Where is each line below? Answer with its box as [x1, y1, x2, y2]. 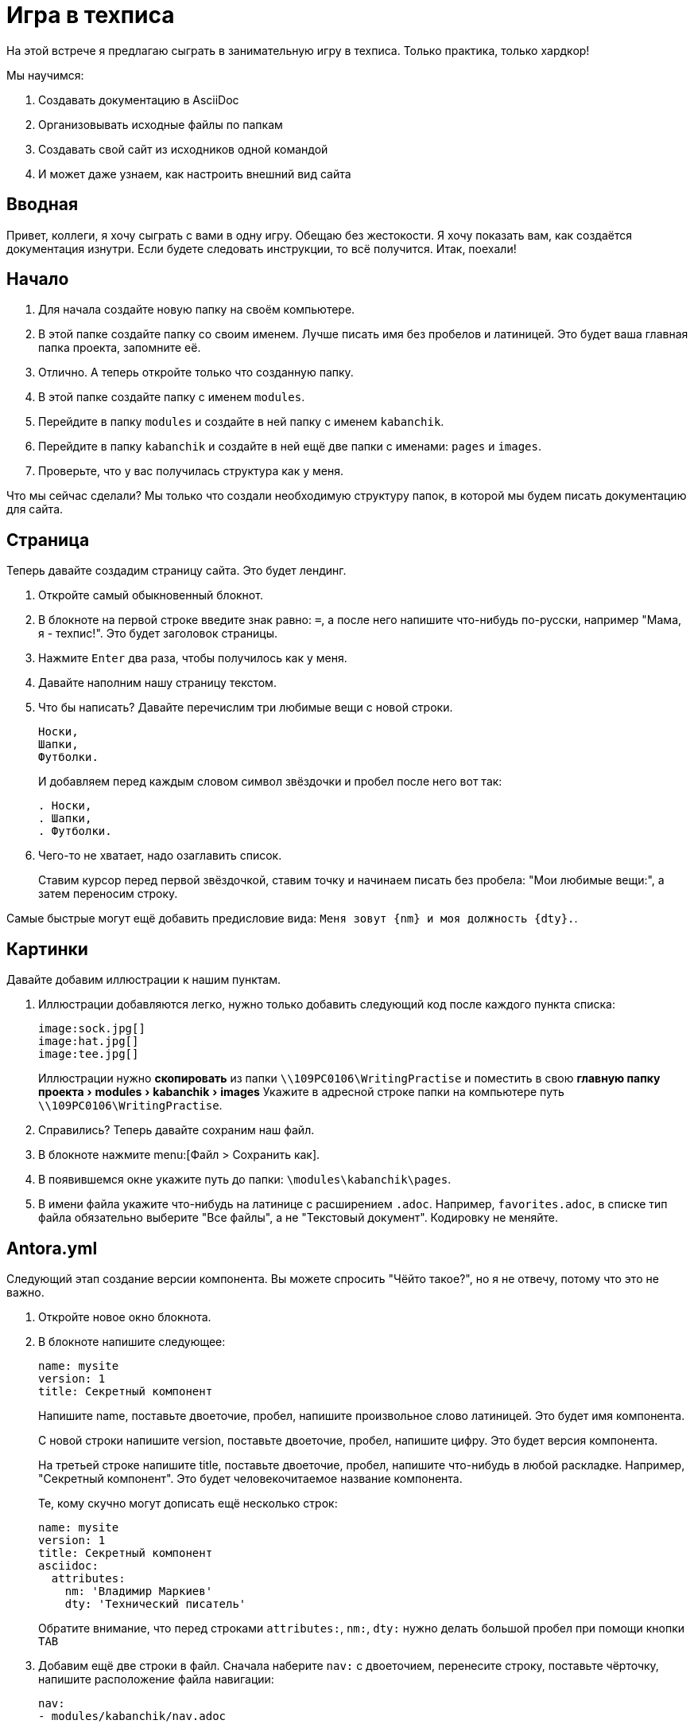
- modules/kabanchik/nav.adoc [38, 1709, 227, 1722]
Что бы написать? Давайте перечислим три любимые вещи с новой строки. [38, 700, 453, 715]
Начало [6, 269, 69, 290]
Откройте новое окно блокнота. [38, 1309, 211, 1324]
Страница [6, 529, 90, 550]
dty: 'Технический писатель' [64, 1597, 246, 1610]
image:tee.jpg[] [38, 1047, 139, 1061]
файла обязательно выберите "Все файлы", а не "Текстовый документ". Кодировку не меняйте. [38, 1211, 559, 1225]
